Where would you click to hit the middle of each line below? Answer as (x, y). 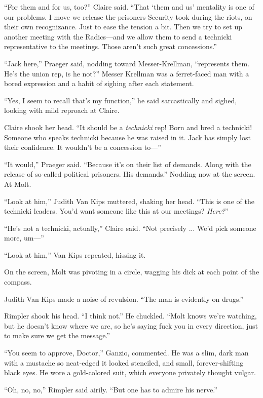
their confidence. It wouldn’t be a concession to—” (83, 147)
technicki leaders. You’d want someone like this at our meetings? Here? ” (116, 211)
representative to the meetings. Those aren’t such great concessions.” (110, 46)
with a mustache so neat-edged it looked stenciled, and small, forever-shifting (124, 362)
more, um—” (24, 238)
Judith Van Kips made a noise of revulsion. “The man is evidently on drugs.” (124, 298)
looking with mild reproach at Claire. (62, 110)
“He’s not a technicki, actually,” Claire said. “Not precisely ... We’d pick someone (130, 228)
